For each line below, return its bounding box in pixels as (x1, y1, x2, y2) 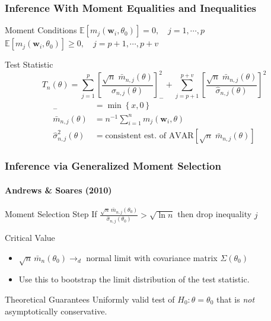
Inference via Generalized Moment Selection (5, 158, 221, 173)
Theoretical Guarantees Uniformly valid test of (5, 293, 175, 305)
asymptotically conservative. (5, 304, 107, 317)
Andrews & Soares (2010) (5, 183, 112, 196)
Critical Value (5, 231, 55, 244)
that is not (216, 293, 255, 305)
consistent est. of (105, 132, 167, 141)
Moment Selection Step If (5, 208, 97, 220)
